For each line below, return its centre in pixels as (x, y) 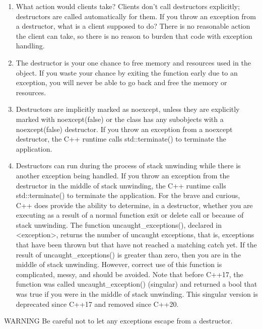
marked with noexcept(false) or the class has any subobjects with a (120, 119)
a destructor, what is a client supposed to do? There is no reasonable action (133, 26)
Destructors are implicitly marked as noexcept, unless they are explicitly (128, 109)
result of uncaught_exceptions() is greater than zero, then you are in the (128, 254)
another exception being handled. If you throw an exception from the (123, 175)
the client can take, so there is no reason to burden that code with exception (134, 36)
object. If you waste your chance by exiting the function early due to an (127, 72)
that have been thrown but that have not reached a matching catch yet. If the (136, 245)
